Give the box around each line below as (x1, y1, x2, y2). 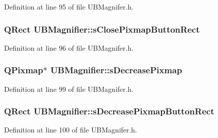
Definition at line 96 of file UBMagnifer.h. (4, 42, 134, 53)
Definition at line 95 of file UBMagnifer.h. (4, 2, 134, 12)
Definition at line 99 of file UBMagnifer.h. (4, 83, 134, 94)
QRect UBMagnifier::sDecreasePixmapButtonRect (4, 105, 214, 117)
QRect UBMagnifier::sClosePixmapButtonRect (4, 23, 200, 35)
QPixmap (4, 64, 43, 76)
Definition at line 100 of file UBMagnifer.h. (4, 124, 137, 135)
